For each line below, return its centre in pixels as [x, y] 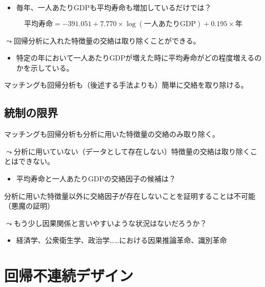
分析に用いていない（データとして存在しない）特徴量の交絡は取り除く [132, 151]
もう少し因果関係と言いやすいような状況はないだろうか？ [110, 223]
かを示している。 [45, 67]
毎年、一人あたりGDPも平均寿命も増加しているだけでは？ [114, 7]
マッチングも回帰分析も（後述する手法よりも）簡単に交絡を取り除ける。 [126, 85]
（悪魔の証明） [29, 206]
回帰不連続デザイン [69, 275]
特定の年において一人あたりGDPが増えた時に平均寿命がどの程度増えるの [139, 58]
